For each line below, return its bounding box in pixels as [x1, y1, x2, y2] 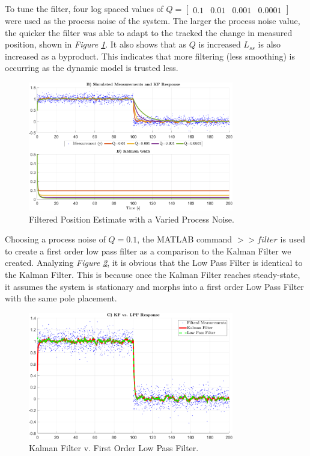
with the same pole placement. [5, 292, 117, 304]
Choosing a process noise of [5, 233, 106, 245]
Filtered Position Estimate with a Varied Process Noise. [29, 212, 234, 225]
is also [258, 38, 281, 51]
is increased [198, 38, 241, 51]
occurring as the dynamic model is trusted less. [5, 61, 178, 74]
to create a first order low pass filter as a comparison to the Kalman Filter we [5, 244, 291, 257]
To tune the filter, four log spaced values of [5, 2, 163, 14]
